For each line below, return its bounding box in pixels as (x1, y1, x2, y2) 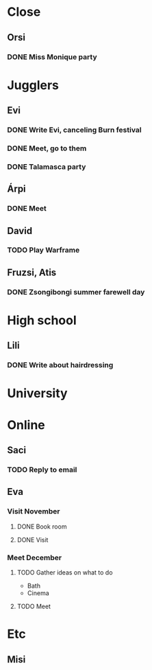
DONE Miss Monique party (7, 52, 97, 62)
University (7, 386, 68, 402)
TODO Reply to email (7, 465, 77, 474)
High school (7, 312, 77, 328)
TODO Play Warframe (7, 245, 80, 255)
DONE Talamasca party (7, 162, 86, 172)
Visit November (7, 507, 60, 516)
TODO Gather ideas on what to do (16, 568, 113, 577)
